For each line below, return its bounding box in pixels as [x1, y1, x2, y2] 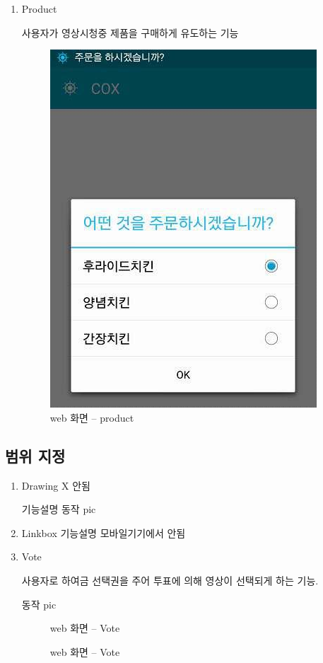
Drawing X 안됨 [21, 478, 90, 492]
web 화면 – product [49, 410, 134, 425]
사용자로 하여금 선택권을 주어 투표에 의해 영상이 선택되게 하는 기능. [21, 572, 319, 587]
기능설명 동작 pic [21, 502, 96, 517]
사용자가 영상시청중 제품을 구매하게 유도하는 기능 [21, 25, 239, 40]
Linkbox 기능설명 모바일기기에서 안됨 [21, 525, 186, 540]
